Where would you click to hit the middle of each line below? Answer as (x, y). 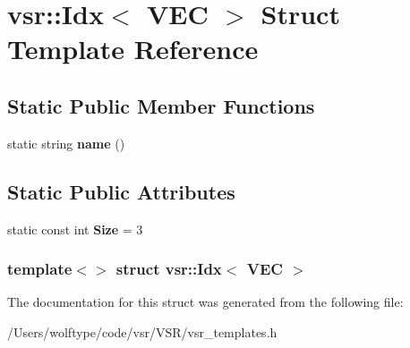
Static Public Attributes (121, 191)
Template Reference (133, 49)
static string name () (66, 143)
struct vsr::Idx (169, 269)
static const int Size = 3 (75, 229)
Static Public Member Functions (161, 105)
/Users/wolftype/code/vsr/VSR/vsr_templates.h (142, 331)
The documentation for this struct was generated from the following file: (205, 302)
